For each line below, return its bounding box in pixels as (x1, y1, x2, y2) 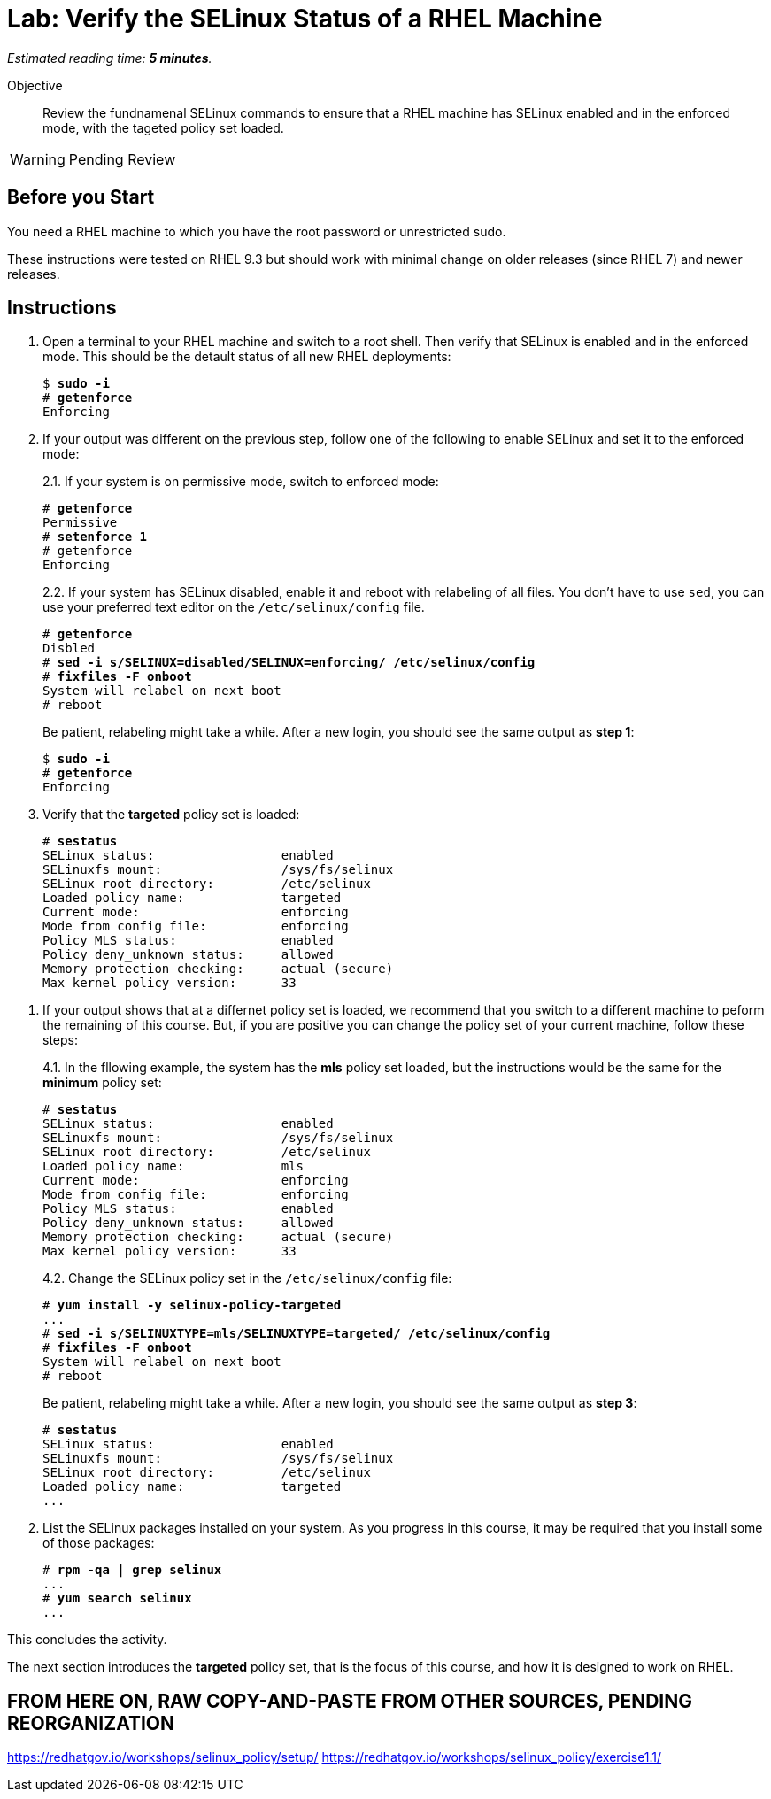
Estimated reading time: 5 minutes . (7, 50, 212, 66)
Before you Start (7, 186, 155, 209)
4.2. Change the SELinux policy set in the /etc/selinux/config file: (42, 1270, 452, 1286)
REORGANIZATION (7, 1711, 175, 1734)
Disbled (42, 641, 96, 656)
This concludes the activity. (7, 1632, 167, 1648)
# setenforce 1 (42, 529, 148, 544)
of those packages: (42, 1535, 155, 1551)
